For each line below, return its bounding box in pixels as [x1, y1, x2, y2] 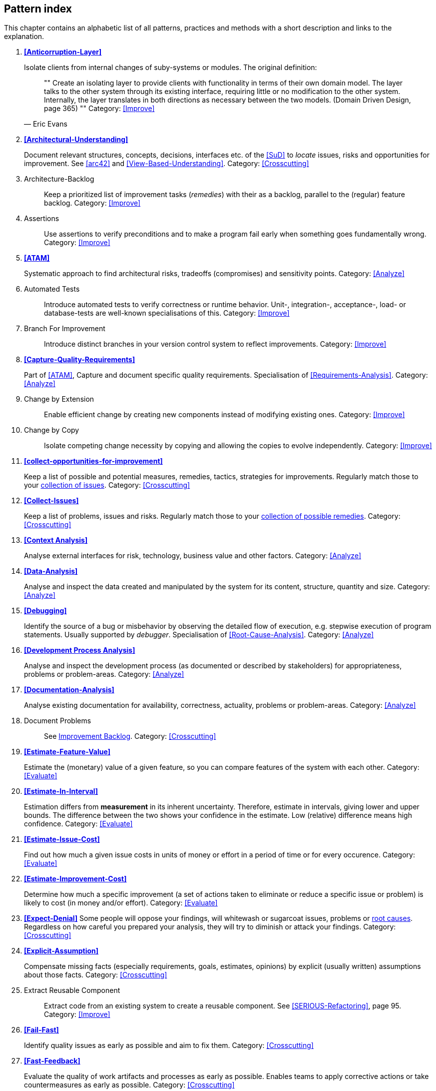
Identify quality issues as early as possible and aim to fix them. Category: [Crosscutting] [24, 1041, 314, 1050]
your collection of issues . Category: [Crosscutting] [24, 481, 190, 490]
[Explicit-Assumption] [24, 946, 99, 955]
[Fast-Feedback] [24, 1056, 80, 1065]
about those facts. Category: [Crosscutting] [24, 970, 167, 979]
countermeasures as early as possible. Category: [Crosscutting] [24, 1080, 235, 1089]
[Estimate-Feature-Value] [24, 747, 110, 756]
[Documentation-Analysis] [24, 685, 114, 694]
